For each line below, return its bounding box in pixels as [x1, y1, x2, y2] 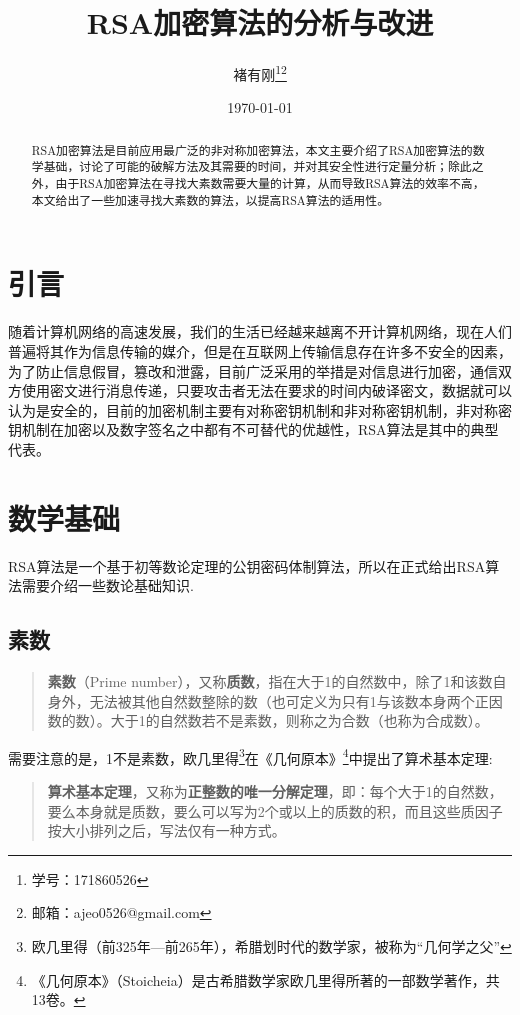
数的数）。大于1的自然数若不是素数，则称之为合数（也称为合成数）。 [47, 710, 489, 731]
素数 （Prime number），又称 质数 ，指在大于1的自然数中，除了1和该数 [47, 671, 493, 691]
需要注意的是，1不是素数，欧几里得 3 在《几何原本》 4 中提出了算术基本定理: [8, 744, 493, 768]
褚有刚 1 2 [233, 61, 287, 84]
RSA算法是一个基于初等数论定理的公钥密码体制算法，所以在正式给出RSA [8, 555, 486, 576]
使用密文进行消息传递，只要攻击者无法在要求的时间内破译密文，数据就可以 [21, 380, 512, 401]
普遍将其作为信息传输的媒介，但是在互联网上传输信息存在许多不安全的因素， [8, 340, 512, 361]
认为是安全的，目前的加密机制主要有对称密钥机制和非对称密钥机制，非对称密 [8, 399, 512, 420]
